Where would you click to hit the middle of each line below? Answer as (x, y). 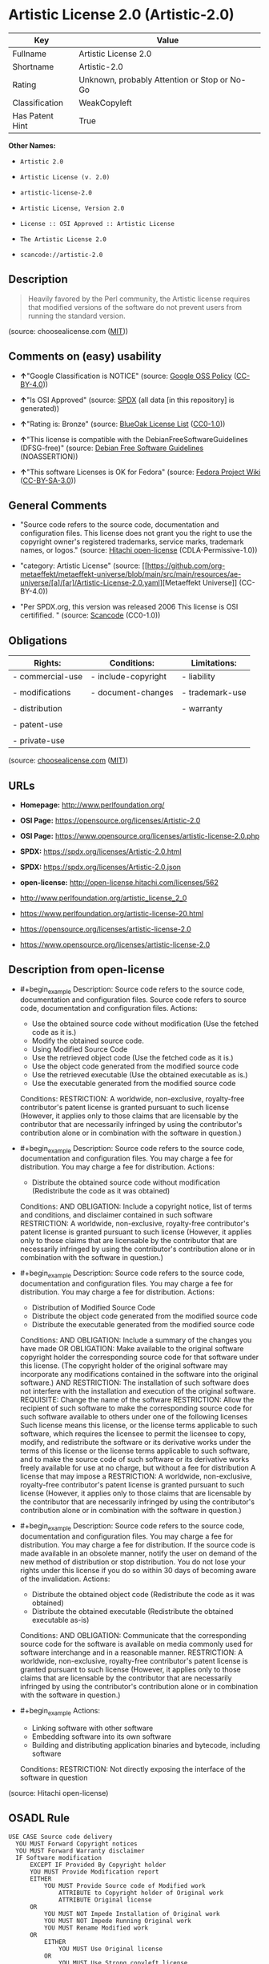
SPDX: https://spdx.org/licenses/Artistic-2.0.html (100, 851)
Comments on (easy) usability (85, 357)
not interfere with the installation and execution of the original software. (138, 1391)
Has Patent (33, 115)
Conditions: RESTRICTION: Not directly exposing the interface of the (132, 1769)
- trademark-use (214, 693)
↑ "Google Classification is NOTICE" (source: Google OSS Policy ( (128, 376)
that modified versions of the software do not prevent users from (135, 307)
